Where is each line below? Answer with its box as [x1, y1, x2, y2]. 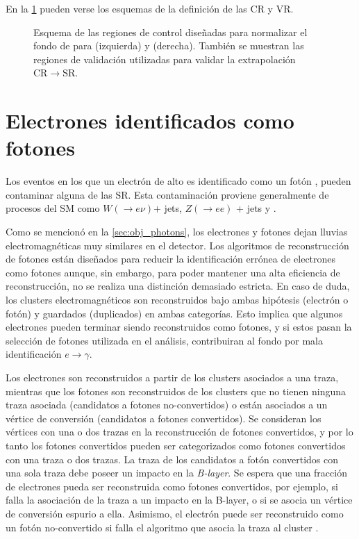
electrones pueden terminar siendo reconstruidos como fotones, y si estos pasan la [6, 320, 352, 334]
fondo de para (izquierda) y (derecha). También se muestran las [33, 38, 304, 53]
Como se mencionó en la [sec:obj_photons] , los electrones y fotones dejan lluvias [6, 224, 348, 239]
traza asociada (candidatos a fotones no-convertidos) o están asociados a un [6, 397, 328, 412]
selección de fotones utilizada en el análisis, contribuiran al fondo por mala [6, 333, 324, 347]
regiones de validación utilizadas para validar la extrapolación [33, 51, 296, 66]
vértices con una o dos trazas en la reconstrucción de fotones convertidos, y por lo [6, 424, 353, 439]
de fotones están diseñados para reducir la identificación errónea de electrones [6, 251, 336, 266]
